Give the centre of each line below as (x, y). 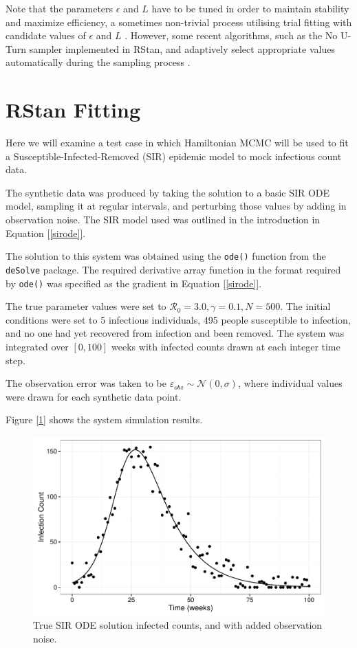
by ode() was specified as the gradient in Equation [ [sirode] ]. (134, 283)
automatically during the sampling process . (98, 62)
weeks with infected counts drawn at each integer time (226, 346)
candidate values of (46, 35)
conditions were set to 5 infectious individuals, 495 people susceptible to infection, (178, 319)
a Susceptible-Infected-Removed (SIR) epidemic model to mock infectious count (174, 156)
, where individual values (290, 383)
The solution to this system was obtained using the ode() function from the (166, 256)
